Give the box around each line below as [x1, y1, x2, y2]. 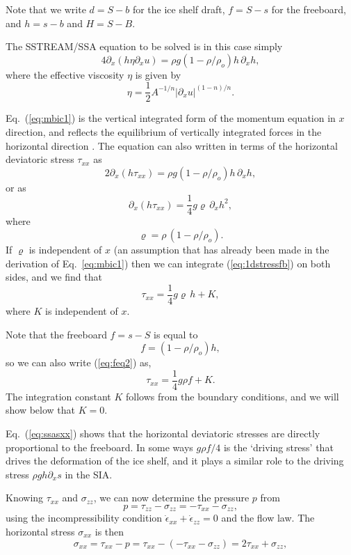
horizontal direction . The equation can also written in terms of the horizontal [6, 138, 338, 153]
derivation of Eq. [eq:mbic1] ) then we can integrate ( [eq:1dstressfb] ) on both [6, 256, 331, 270]
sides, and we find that [6, 269, 102, 284]
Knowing [6, 490, 44, 505]
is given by [135, 67, 181, 81]
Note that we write [6, 2, 86, 16]
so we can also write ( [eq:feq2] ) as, [6, 355, 152, 370]
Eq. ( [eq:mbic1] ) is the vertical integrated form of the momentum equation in [6, 111, 336, 125]
